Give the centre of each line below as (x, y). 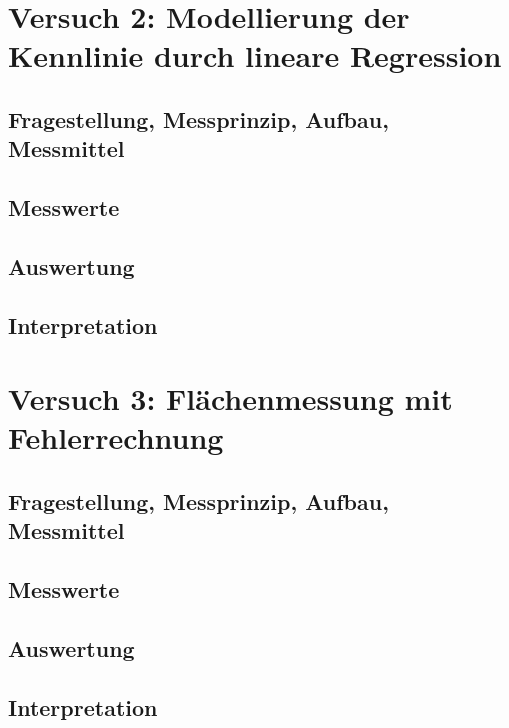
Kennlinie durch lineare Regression (255, 55)
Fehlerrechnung (116, 437)
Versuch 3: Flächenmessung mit (230, 398)
